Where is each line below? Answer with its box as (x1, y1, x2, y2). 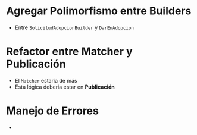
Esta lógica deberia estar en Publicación (14, 83, 115, 90)
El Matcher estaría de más (14, 77, 77, 84)
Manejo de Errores (6, 104, 99, 118)
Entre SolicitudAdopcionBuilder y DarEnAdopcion (14, 24, 134, 31)
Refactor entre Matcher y (6, 45, 133, 58)
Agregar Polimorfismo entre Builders (6, 4, 192, 18)
